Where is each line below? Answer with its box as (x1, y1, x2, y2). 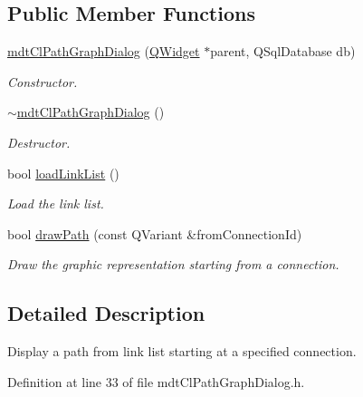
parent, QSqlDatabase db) (210, 42, 356, 61)
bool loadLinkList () (7, 163, 119, 182)
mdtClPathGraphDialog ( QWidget (7, 42, 200, 61)
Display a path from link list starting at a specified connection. (7, 342, 357, 361)
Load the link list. (7, 194, 104, 213)
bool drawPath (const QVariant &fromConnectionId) (7, 224, 302, 243)
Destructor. (7, 132, 71, 151)
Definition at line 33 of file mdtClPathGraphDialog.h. (7, 372, 305, 391)
